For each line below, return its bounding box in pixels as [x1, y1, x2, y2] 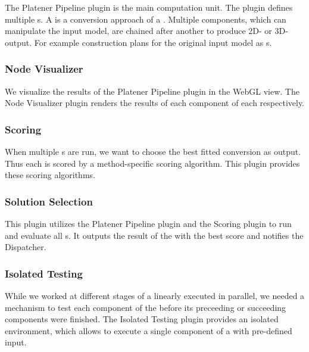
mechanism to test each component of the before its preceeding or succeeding [5, 301, 286, 313]
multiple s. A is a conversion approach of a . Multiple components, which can [5, 13, 286, 25]
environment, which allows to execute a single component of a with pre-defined [5, 324, 292, 337]
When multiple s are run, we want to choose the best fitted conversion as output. [5, 145, 301, 157]
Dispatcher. [5, 241, 46, 253]
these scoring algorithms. [5, 169, 95, 181]
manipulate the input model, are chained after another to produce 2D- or [5, 24, 272, 37]
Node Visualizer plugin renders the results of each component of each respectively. [5, 96, 305, 109]
